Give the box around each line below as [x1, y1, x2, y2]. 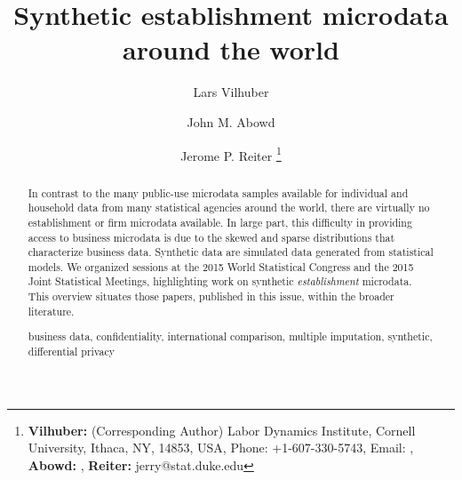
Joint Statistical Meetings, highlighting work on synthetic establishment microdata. [28, 274, 412, 289]
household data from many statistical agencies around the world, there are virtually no [28, 200, 430, 215]
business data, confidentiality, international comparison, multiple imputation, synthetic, [28, 329, 433, 344]
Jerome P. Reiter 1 [180, 143, 282, 164]
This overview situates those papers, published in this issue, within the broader [28, 289, 394, 304]
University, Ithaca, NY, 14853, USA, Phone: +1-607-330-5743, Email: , [28, 438, 414, 457]
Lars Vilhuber [193, 83, 269, 101]
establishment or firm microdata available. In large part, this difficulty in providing [28, 214, 412, 229]
